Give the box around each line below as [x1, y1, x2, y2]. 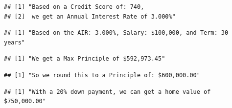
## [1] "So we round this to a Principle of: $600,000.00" [4, 71, 200, 79]
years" [4, 39, 25, 46]
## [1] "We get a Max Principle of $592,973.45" [4, 55, 165, 63]
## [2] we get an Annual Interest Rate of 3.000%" [4, 13, 176, 20]
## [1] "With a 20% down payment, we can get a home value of [4, 88, 211, 95]
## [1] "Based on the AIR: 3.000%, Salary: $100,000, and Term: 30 [4, 29, 229, 37]
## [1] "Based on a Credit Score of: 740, [4, 3, 144, 10]
